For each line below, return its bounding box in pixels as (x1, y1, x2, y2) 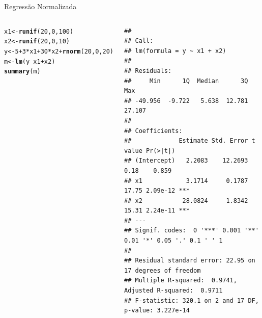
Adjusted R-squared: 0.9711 (124, 287, 223, 295)
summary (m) (4, 68, 41, 75)
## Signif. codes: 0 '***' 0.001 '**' (124, 227, 259, 234)
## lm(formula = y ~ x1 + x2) (124, 47, 226, 55)
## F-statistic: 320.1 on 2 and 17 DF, (124, 297, 259, 304)
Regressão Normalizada (4, 1, 77, 11)
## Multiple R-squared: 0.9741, (124, 277, 237, 284)
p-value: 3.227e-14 (124, 307, 190, 314)
